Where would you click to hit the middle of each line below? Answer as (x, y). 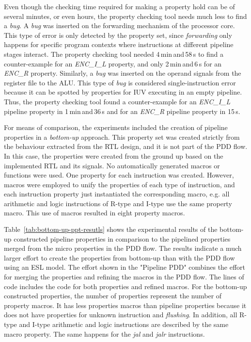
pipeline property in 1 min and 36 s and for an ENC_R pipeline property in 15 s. (122, 111)
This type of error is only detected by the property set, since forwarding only (118, 35)
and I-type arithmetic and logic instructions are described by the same (124, 324)
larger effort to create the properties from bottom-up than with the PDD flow (119, 257)
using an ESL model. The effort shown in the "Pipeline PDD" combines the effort (125, 267)
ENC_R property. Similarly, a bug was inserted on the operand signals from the (123, 73)
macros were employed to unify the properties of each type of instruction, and (119, 184)
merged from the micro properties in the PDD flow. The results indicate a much (123, 248)
